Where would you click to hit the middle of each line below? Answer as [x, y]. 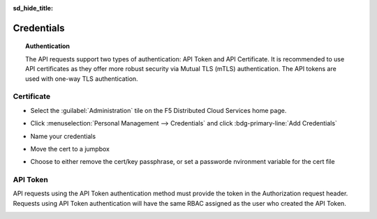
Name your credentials [63, 136]
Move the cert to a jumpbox [70, 149]
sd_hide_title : [33, 8]
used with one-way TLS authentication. [82, 78]
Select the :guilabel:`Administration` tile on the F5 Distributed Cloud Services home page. [158, 110]
